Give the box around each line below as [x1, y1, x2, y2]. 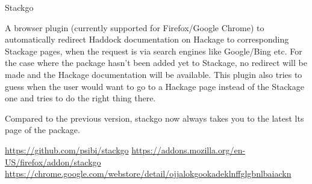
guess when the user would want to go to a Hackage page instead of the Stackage [5, 80, 304, 92]
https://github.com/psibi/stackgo [5, 143, 129, 156]
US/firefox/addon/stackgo [5, 155, 101, 168]
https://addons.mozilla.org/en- [131, 143, 246, 156]
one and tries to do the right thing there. [5, 92, 156, 104]
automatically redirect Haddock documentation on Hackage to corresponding [5, 33, 289, 46]
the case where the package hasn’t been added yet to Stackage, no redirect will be [5, 56, 307, 69]
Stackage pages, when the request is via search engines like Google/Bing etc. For [5, 44, 302, 57]
